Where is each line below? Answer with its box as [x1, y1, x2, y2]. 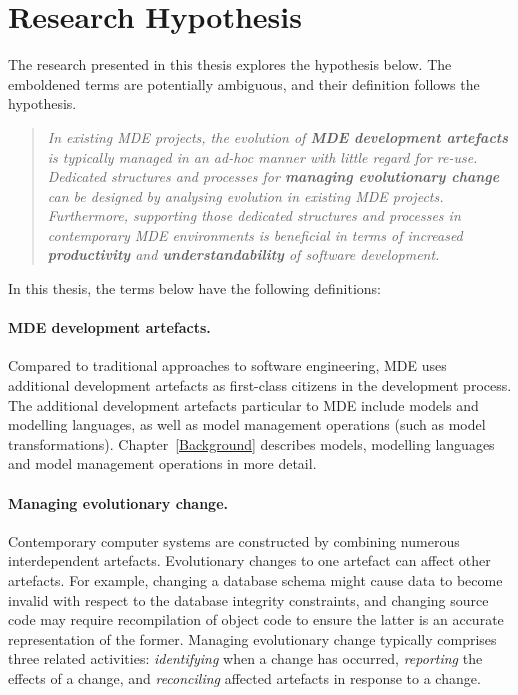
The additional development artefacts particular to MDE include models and [8, 394, 479, 415]
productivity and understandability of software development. [47, 244, 440, 265]
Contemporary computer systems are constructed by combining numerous [8, 530, 460, 551]
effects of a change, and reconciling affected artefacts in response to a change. [8, 667, 481, 688]
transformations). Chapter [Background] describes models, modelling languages [8, 433, 495, 454]
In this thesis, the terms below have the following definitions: [8, 278, 381, 299]
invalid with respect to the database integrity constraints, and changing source [8, 589, 489, 610]
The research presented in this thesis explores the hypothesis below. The [8, 54, 452, 75]
